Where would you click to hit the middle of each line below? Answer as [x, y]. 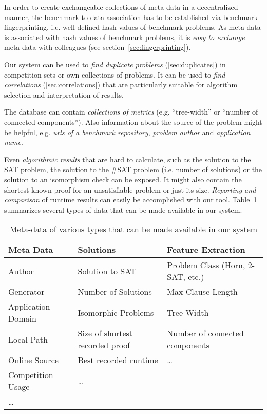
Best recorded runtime [118, 360]
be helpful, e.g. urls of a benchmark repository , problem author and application [127, 132]
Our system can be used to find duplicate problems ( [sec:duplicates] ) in [115, 64]
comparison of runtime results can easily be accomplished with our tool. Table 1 [131, 200]
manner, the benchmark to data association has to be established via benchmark [131, 17]
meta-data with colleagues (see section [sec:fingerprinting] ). [98, 47]
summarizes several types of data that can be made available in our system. [123, 209]
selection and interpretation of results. [64, 94]
